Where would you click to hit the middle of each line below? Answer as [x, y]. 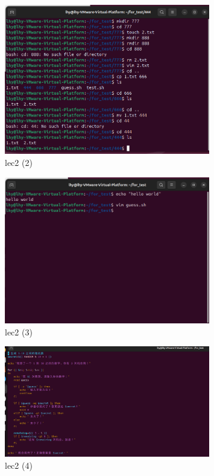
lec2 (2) [19, 162]
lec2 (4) [19, 465]
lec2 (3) [19, 332]
